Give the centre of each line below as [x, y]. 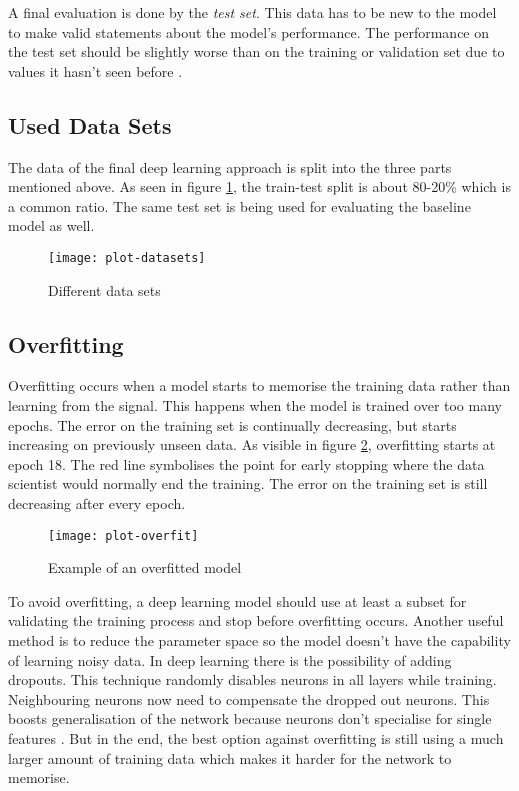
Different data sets [104, 289]
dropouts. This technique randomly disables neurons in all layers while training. [252, 679]
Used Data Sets [90, 124]
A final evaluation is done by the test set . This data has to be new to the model [252, 12]
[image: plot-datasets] [127, 257]
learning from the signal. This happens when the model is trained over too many [255, 405]
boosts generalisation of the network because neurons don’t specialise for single [250, 718]
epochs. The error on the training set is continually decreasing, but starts [232, 424]
